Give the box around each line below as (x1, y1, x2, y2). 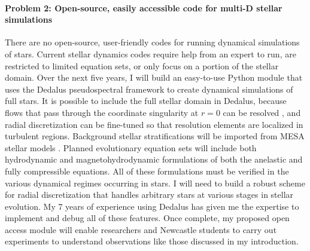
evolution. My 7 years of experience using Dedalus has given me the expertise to (5, 200, 299, 212)
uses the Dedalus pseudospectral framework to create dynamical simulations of (5, 82, 293, 95)
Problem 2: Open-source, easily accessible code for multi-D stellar (5, 1, 282, 14)
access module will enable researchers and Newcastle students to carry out (5, 223, 277, 235)
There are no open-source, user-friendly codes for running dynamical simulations (5, 36, 300, 48)
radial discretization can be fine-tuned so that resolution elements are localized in (5, 118, 303, 130)
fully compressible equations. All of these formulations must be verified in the (5, 164, 289, 177)
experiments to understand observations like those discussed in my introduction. (5, 235, 299, 247)
